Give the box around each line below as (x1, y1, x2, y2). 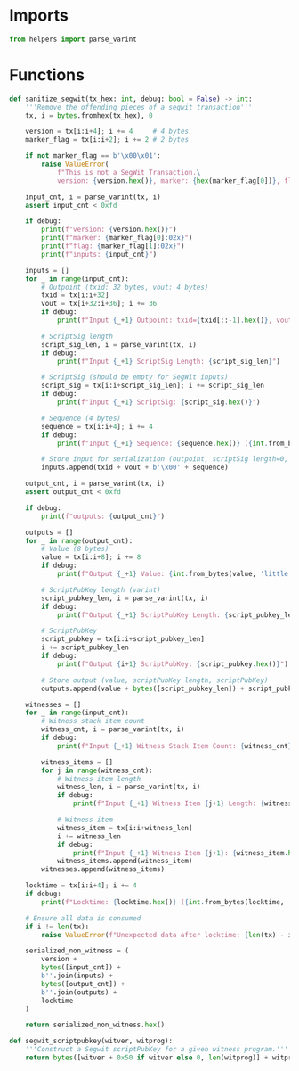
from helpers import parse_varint (9, 35, 138, 44)
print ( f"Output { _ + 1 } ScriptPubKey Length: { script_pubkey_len (56, 610, 296, 620)
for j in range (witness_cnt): (41, 766, 153, 775)
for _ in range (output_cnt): (25, 536, 133, 545)
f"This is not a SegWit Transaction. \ (56, 168, 201, 177)
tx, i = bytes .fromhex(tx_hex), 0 (25, 111, 153, 120)
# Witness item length (56, 774, 141, 783)
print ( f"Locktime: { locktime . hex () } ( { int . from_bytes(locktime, (41, 897, 285, 906)
